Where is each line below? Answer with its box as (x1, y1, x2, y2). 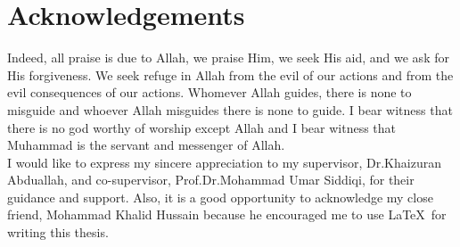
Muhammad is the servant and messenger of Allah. (7, 136, 285, 154)
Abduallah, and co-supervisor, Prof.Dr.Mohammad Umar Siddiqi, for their (7, 170, 415, 189)
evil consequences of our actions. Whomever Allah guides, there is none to (7, 83, 412, 102)
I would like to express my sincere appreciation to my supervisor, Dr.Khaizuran (7, 152, 441, 171)
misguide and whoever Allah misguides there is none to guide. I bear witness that (7, 100, 453, 119)
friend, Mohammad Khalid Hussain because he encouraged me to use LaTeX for (7, 205, 447, 224)
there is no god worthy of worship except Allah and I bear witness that (7, 118, 397, 136)
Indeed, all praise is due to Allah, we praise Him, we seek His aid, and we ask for (7, 48, 449, 67)
